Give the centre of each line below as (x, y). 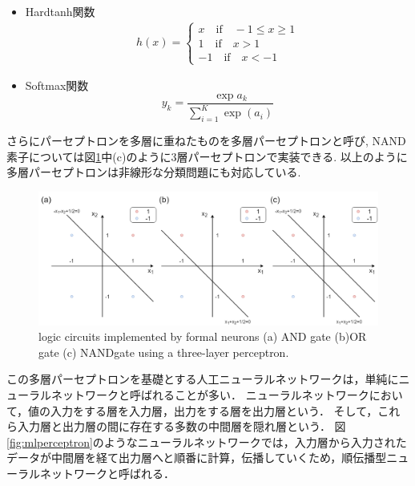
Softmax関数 (57, 85)
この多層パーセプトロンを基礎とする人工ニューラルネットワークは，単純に (203, 379)
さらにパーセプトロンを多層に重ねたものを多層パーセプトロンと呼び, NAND (206, 141)
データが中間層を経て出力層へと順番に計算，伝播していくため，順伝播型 (197, 458)
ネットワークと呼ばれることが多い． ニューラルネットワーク (210, 395)
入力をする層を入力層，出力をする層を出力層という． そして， (214, 410)
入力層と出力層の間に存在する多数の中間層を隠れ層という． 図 (181, 426)
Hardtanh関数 (60, 11)
